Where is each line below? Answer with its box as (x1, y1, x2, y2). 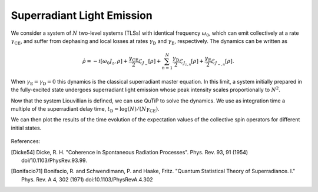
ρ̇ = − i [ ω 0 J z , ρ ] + (82, 58, 128, 66)
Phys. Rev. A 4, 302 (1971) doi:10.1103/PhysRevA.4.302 (21, 176, 153, 183)
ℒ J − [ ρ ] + (138, 58, 161, 67)
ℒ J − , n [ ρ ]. (211, 58, 234, 67)
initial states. (11, 124, 42, 131)
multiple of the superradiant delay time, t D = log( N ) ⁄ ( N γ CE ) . (11, 105, 160, 114)
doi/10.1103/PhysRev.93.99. (21, 157, 88, 164)
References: (11, 138, 41, 145)
